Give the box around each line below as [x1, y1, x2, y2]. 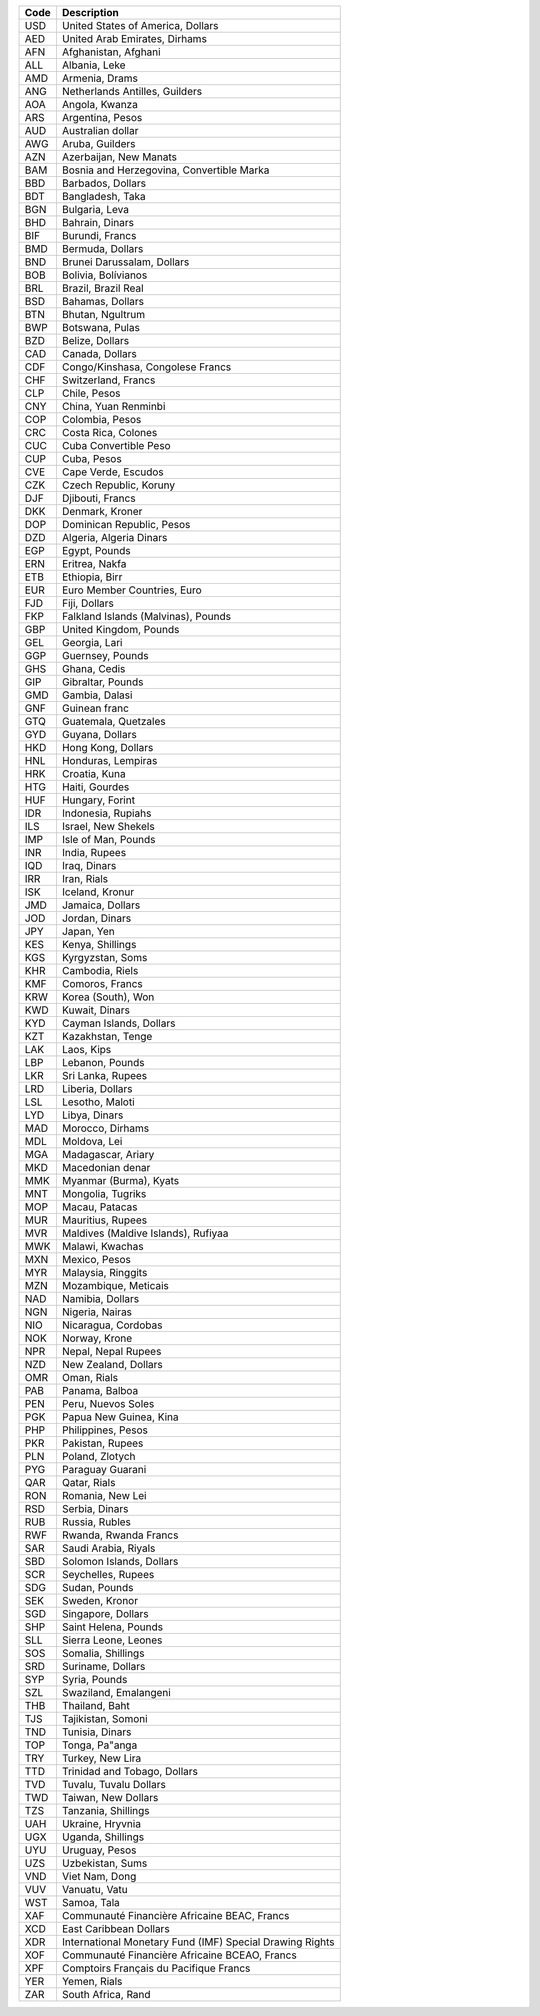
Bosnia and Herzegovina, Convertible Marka [61, 163, 270, 177]
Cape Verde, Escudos [61, 465, 164, 479]
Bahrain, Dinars [61, 216, 135, 229]
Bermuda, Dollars [61, 242, 144, 255]
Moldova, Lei [61, 1135, 123, 1148]
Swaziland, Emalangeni [61, 1686, 172, 1699]
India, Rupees [61, 846, 127, 859]
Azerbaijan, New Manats [61, 150, 178, 164]
